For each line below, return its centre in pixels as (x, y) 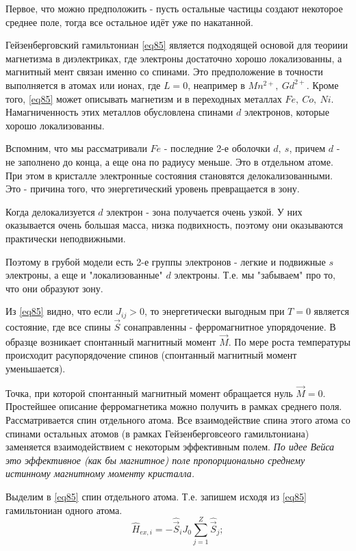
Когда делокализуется (50, 211)
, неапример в (216, 85)
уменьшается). (36, 368)
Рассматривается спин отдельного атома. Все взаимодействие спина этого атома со (178, 419)
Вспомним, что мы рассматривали (76, 148)
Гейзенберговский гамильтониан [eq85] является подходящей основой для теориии (177, 45)
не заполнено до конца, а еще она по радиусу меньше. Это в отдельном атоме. (169, 161)
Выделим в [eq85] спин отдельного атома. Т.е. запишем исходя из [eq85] (156, 496)
